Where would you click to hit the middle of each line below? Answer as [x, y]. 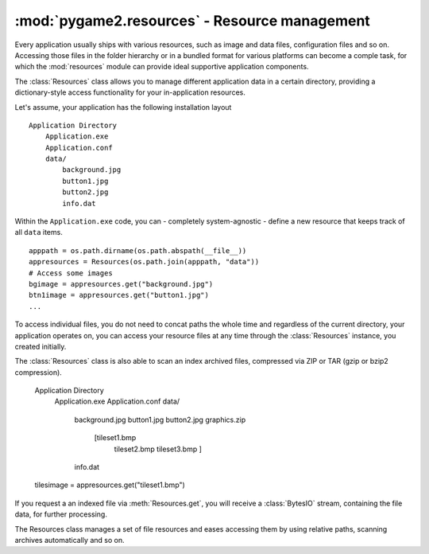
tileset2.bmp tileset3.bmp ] [158, 449]
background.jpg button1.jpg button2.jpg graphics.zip [160, 419]
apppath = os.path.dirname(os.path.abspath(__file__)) [138, 250]
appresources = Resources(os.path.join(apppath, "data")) [144, 262]
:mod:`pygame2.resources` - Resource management [193, 21]
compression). [39, 372]
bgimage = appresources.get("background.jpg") [121, 284]
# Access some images [71, 273]
